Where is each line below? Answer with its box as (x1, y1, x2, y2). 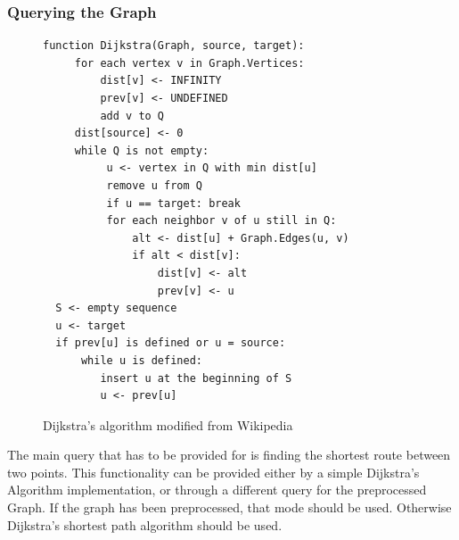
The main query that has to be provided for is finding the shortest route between (7, 445, 451, 464)
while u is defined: (80, 353, 202, 367)
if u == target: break (106, 196, 241, 210)
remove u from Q (106, 179, 202, 192)
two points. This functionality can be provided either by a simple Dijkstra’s (7, 462, 420, 481)
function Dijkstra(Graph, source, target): (43, 39, 305, 53)
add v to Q (100, 109, 165, 122)
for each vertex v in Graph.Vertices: (74, 56, 305, 70)
